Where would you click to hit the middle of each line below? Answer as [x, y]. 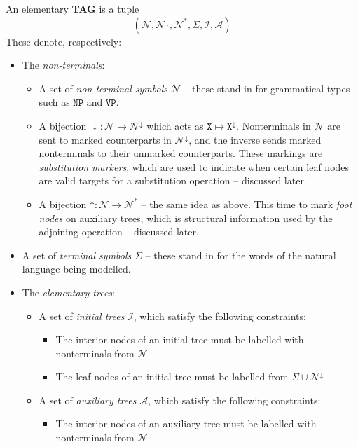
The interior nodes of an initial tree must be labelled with [180, 339]
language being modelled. [76, 269]
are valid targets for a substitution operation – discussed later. [173, 180]
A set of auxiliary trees [88, 400]
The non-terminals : [63, 65]
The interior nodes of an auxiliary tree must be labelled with [186, 424]
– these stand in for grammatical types [267, 88]
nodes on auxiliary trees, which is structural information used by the [186, 218]
